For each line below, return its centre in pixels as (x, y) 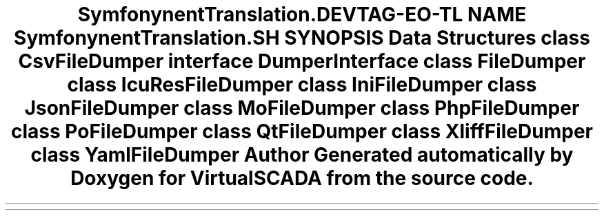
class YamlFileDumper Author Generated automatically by (302, 155)
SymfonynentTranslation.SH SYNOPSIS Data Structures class (302, 38)
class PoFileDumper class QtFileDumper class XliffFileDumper (302, 131)
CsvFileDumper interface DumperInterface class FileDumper (302, 61)
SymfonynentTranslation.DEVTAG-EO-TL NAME (302, 14)
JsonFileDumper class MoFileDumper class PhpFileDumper (302, 108)
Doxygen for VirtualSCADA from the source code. (302, 178)
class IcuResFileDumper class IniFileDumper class (302, 85)
